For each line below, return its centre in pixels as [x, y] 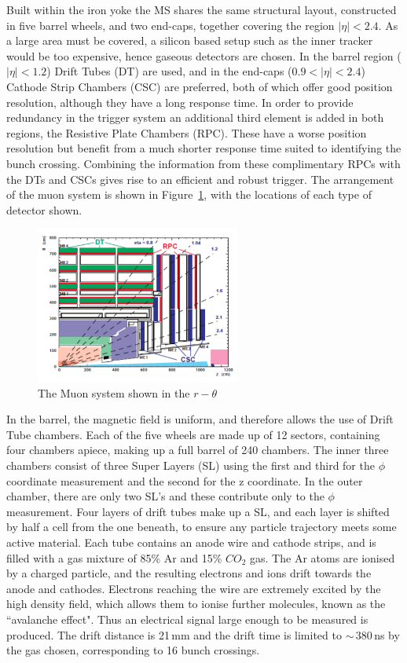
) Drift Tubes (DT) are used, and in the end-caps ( [169, 71]
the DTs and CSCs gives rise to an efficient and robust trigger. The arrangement [200, 179]
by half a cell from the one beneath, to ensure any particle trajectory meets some [202, 527]
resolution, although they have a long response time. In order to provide [180, 102]
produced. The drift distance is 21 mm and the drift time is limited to [174, 634]
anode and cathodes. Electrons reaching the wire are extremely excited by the [194, 588]
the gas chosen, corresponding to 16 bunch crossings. [133, 650]
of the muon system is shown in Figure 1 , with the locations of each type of [189, 194]
